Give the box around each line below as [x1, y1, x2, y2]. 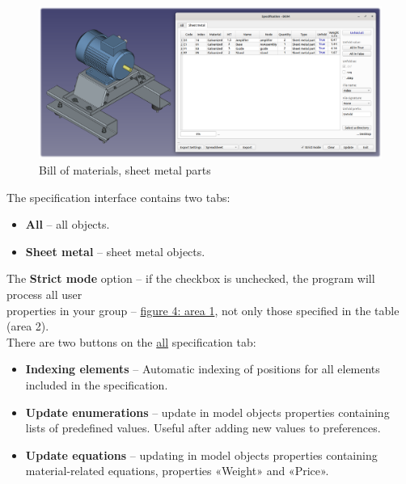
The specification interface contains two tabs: [6, 188, 230, 205]
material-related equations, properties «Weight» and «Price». [25, 462, 329, 479]
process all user [6, 285, 82, 302]
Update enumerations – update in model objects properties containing [25, 403, 390, 420]
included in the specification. [25, 376, 168, 393]
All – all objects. [25, 216, 110, 233]
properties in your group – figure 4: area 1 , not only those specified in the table [6, 301, 400, 318]
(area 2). [6, 318, 49, 335]
